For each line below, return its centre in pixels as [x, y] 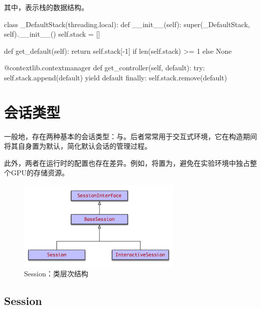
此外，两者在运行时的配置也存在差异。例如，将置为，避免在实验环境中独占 [127, 163]
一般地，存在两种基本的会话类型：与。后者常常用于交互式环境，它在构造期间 [130, 136]
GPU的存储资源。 [40, 173]
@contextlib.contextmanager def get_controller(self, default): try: [105, 68]
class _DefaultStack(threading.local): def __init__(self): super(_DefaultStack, [127, 24]
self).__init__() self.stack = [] [52, 34]
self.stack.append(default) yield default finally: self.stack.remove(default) [116, 77]
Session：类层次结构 [56, 274]
